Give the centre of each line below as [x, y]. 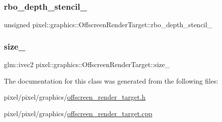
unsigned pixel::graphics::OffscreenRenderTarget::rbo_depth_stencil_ [108, 25]
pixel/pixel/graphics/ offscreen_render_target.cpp [78, 113]
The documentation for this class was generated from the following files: [111, 80]
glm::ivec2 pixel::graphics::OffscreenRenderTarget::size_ [87, 64]
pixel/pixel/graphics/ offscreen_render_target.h [75, 97]
